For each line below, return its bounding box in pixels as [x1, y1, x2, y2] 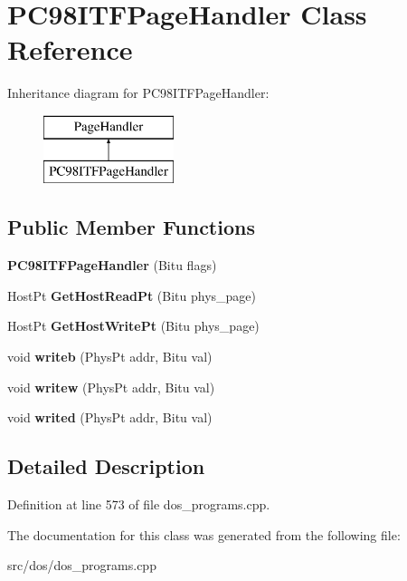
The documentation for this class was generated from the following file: [7, 525, 401, 544]
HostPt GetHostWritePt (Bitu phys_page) [7, 316, 260, 335]
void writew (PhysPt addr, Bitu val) [7, 377, 215, 396]
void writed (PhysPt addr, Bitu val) [7, 408, 213, 427]
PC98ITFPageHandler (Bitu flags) [7, 256, 217, 275]
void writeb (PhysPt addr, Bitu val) [7, 347, 213, 366]
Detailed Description [7, 452, 205, 480]
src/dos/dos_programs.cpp [7, 556, 156, 575]
